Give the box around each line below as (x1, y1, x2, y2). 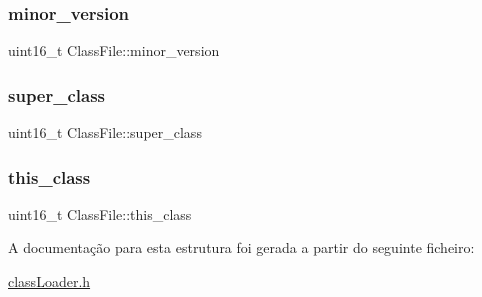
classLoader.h (8, 271, 91, 292)
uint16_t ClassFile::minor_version (8, 40, 220, 61)
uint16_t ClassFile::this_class (8, 203, 192, 224)
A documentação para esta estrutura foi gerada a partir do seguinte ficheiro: (8, 237, 475, 258)
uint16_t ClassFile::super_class (8, 122, 202, 143)
